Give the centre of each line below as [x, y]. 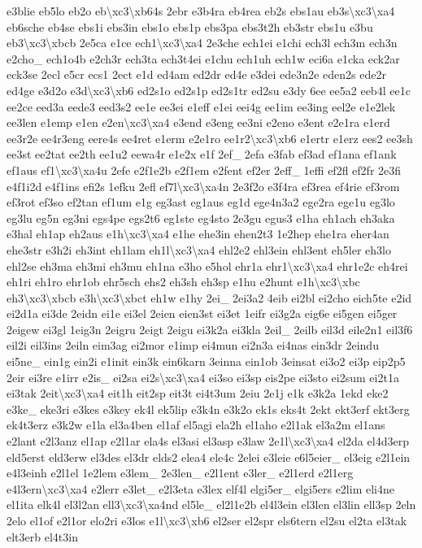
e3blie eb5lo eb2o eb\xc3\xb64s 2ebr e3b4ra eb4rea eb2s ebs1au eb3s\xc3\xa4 [201, 11]
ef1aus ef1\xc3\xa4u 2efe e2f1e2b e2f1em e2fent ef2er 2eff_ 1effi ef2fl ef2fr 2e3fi [204, 170]
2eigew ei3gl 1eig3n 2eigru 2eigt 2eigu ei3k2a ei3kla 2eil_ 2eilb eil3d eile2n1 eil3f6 [210, 329]
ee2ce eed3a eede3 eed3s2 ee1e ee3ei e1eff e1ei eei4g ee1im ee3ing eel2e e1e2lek [201, 106]
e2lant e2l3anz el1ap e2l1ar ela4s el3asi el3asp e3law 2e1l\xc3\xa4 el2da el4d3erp [208, 441]
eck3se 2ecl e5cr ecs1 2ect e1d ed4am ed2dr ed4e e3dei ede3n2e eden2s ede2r [196, 74]
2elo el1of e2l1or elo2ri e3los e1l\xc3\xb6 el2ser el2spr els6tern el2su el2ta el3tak [207, 520]
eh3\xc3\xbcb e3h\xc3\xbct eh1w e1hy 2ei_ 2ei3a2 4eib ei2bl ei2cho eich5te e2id [209, 297]
